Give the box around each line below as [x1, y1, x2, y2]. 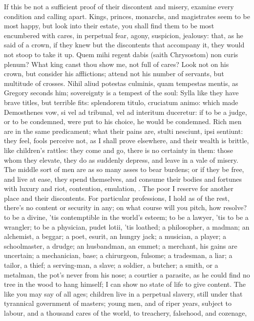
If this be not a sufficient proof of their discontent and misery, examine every [4, 1, 234, 11]
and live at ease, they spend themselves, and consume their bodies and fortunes [4, 173, 242, 184]
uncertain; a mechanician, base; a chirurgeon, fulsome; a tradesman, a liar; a [4, 250, 233, 260]
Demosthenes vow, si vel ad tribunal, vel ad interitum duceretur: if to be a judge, [4, 107, 247, 117]
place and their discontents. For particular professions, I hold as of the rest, [4, 193, 230, 203]
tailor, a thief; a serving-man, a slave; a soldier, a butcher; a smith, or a [4, 260, 218, 270]
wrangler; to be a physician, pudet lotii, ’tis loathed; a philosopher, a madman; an [4, 221, 250, 232]
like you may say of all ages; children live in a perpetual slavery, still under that [4, 288, 243, 299]
